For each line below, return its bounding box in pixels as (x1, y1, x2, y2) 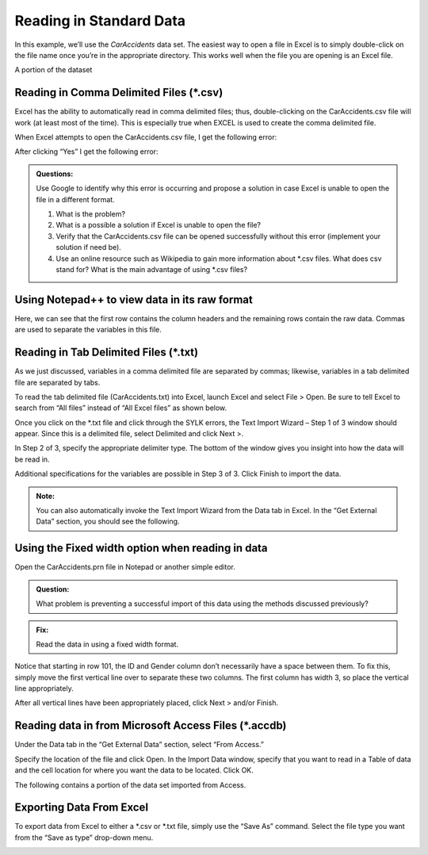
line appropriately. (14, 684, 75, 693)
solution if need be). (55, 243, 122, 252)
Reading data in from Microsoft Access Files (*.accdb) (14, 719, 287, 733)
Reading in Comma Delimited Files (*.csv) (14, 86, 224, 99)
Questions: (36, 169, 74, 178)
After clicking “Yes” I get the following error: (14, 147, 159, 156)
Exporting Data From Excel (14, 801, 149, 815)
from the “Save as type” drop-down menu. (14, 833, 154, 842)
